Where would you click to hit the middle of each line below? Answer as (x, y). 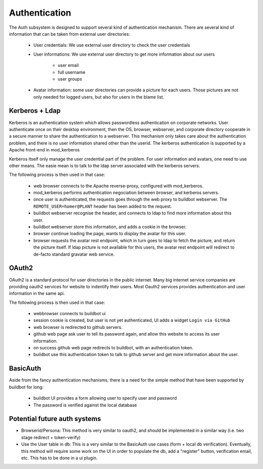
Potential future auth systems (55, 419)
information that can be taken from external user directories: (69, 34)
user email (68, 65)
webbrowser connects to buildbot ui (69, 314)
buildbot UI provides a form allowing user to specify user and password (105, 398)
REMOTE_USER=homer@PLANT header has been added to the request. (103, 206)
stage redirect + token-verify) (51, 437)
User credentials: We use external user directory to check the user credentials (112, 45)
